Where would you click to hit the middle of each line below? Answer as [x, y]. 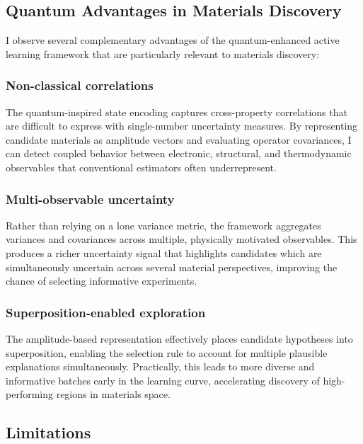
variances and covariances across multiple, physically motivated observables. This [181, 239]
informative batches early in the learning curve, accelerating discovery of [163, 380]
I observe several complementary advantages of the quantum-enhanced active [173, 40]
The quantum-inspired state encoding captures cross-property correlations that [177, 112]
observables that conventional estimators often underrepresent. [141, 167]
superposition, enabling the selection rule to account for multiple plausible [167, 352]
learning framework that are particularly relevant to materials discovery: [163, 53]
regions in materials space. [113, 394]
